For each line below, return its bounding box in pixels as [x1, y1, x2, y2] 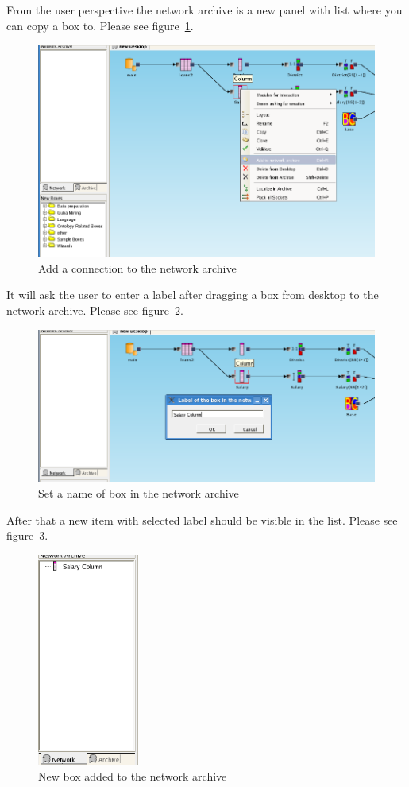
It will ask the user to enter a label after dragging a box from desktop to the [6, 286, 379, 303]
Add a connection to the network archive [38, 259, 237, 276]
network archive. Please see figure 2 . [6, 301, 183, 318]
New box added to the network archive [38, 767, 227, 784]
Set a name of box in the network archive [38, 484, 239, 501]
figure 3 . [6, 527, 48, 544]
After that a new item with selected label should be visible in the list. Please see [6, 511, 398, 528]
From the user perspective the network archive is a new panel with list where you [6, 2, 403, 17]
